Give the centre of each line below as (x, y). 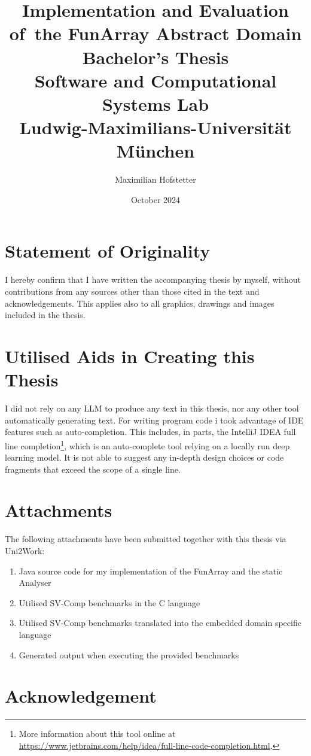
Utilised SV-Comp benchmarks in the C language (109, 602)
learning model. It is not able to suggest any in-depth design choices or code (144, 457)
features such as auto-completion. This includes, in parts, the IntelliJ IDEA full (150, 432)
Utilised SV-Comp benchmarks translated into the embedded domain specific (160, 623)
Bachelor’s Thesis (155, 57)
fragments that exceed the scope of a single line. (93, 469)
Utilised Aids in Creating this (130, 356)
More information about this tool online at (97, 734)
